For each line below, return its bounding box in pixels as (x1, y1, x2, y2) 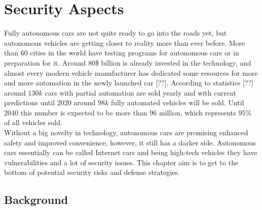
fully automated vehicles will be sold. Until (110, 97, 244, 108)
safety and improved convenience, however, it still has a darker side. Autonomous (4, 137, 256, 147)
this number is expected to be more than (20, 107, 147, 117)
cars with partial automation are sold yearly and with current (45, 87, 237, 98)
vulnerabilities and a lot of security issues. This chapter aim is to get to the (4, 157, 239, 167)
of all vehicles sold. (4, 117, 62, 128)
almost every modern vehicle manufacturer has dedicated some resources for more (4, 67, 258, 78)
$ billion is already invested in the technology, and (95, 57, 251, 68)
